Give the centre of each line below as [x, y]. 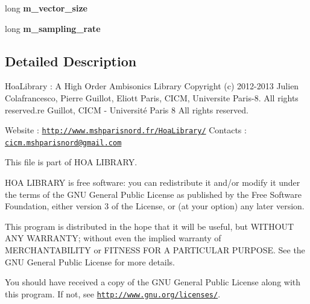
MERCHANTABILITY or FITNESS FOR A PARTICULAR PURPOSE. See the [155, 250]
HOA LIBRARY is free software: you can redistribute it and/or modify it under [153, 182]
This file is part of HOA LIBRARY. [71, 162]
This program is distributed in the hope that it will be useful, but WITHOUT [150, 226]
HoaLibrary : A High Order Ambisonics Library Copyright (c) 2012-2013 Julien [152, 86]
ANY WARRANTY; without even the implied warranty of [113, 238]
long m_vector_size [46, 8]
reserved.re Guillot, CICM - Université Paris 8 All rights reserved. [127, 109]
